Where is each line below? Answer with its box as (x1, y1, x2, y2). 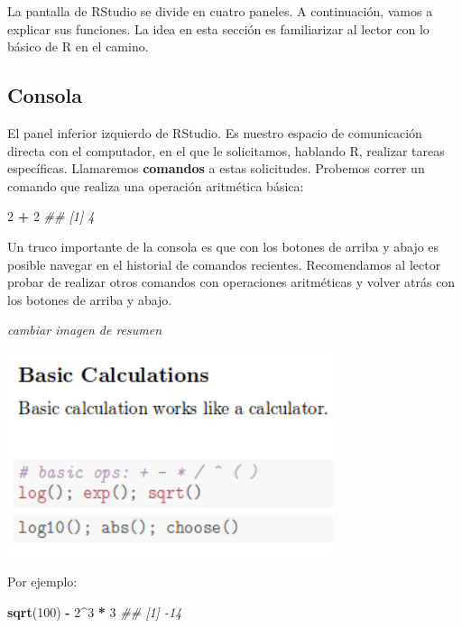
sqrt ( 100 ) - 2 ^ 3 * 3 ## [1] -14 (7, 602, 182, 621)
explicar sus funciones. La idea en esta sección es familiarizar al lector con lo (7, 19, 430, 38)
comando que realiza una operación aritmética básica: (7, 176, 304, 195)
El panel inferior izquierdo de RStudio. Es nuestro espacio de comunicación (7, 123, 422, 142)
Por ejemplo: (7, 571, 78, 590)
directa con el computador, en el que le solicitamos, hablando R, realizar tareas (7, 141, 445, 160)
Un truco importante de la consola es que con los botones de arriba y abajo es (7, 236, 439, 255)
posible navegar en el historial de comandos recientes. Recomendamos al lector (7, 254, 441, 273)
